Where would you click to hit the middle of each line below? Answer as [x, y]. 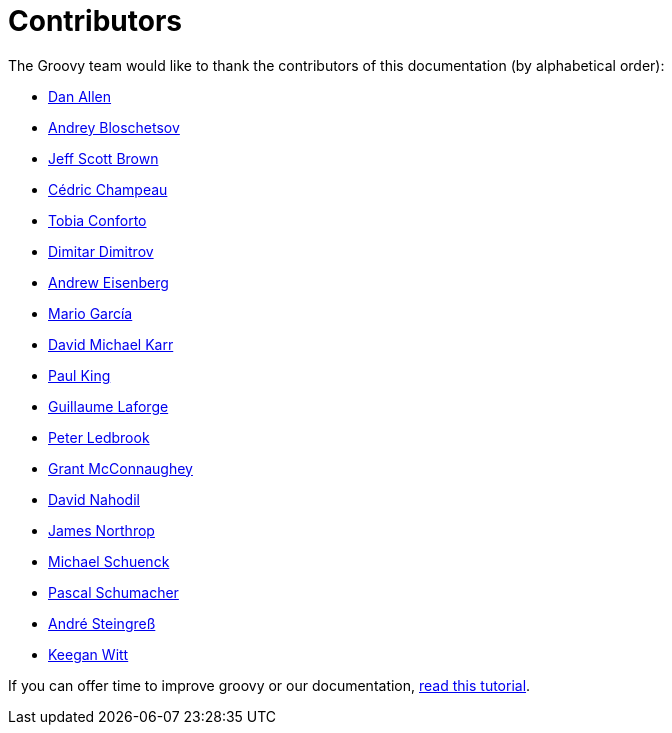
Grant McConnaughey [120, 468]
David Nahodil [94, 499]
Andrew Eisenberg [108, 282]
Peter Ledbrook [99, 437]
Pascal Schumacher [113, 592]
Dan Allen [80, 96]
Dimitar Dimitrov [101, 251]
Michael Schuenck [109, 561]
